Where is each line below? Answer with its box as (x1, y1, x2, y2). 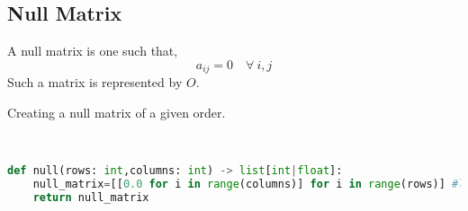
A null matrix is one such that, (7, 41, 178, 60)
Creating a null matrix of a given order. (7, 102, 226, 121)
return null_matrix (32, 190, 149, 204)
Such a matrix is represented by (7, 73, 183, 92)
